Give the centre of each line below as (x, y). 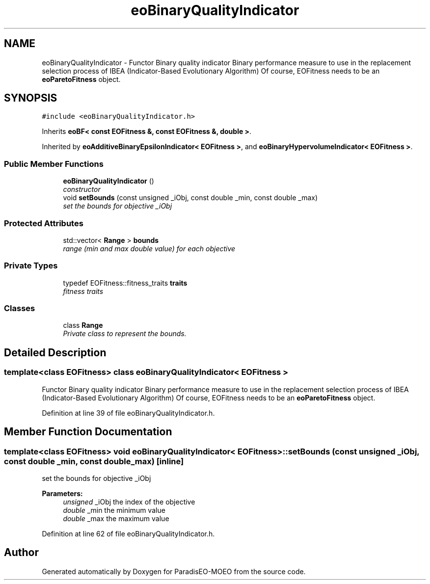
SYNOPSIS (31, 98)
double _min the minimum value (114, 510)
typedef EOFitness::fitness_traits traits (125, 283)
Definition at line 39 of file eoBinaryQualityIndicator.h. (128, 413)
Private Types (31, 266)
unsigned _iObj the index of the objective (129, 502)
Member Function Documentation (88, 432)
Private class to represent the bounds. (125, 334)
